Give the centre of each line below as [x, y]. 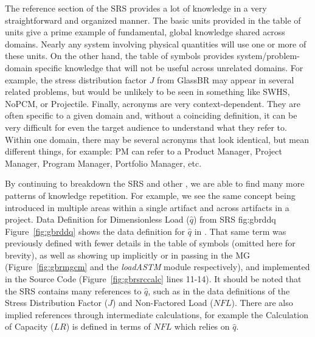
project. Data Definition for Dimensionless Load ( [97, 219]
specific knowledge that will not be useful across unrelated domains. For [169, 67]
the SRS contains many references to [73, 290]
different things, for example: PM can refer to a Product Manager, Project [144, 151]
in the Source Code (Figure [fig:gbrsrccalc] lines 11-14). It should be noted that [153, 279]
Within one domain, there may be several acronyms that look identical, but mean [157, 139]
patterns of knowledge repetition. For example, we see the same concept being [150, 195]
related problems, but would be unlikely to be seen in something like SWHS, [147, 92]
